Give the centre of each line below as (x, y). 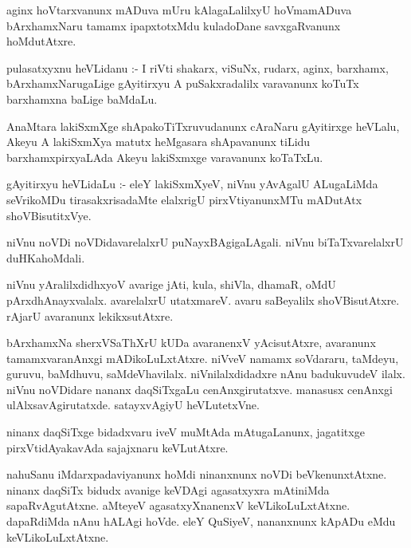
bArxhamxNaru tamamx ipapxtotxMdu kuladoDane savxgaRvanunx (174, 25)
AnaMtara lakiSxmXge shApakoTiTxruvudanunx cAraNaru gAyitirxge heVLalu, (203, 126)
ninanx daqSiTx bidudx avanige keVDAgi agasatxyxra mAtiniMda (168, 489)
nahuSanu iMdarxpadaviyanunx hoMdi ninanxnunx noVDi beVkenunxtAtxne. (197, 474)
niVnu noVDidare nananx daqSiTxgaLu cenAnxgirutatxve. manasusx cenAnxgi (200, 389)
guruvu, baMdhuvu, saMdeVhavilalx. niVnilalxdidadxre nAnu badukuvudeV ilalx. (206, 374)
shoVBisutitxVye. (49, 215)
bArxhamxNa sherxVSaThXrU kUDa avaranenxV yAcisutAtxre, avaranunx (191, 343)
